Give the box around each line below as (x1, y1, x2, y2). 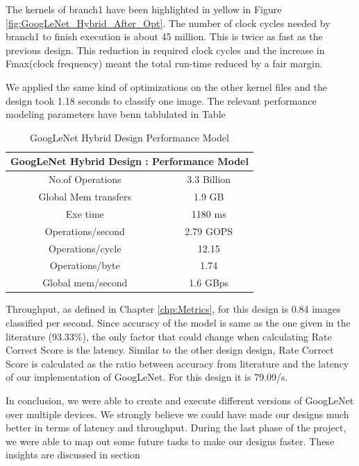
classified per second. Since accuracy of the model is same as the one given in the (6, 315, 351, 329)
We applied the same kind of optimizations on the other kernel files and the (6, 79, 328, 94)
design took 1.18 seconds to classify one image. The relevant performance (6, 93, 317, 107)
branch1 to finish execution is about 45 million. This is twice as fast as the (6, 29, 323, 44)
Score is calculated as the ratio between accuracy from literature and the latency (6, 356, 349, 370)
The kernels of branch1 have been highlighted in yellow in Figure (6, 2, 282, 16)
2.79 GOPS (185, 223, 233, 238)
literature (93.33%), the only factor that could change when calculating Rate (6, 329, 332, 343)
